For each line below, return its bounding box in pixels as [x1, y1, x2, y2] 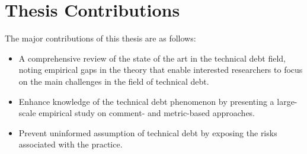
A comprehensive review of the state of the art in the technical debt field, [18, 52, 286, 64]
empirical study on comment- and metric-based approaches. [39, 107, 255, 119]
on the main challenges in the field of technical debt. [18, 75, 209, 87]
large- [277, 95, 298, 107]
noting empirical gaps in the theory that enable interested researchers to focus [18, 63, 303, 76]
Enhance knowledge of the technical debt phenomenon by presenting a [18, 95, 274, 107]
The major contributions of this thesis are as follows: [5, 32, 196, 44]
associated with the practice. [18, 138, 123, 150]
